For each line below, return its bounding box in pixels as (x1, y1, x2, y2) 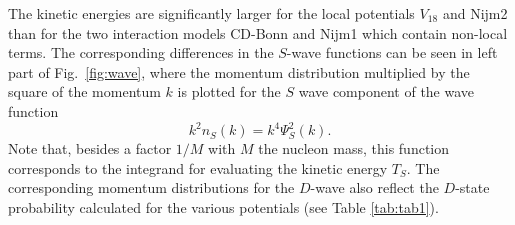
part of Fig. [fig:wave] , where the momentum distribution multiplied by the (8, 61, 470, 82)
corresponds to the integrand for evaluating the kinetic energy (8, 157, 388, 178)
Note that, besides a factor (8, 138, 172, 159)
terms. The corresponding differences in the (8, 42, 274, 63)
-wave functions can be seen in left (286, 42, 498, 63)
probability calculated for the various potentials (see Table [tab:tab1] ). (8, 196, 439, 217)
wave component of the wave (298, 81, 475, 102)
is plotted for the (177, 81, 281, 102)
